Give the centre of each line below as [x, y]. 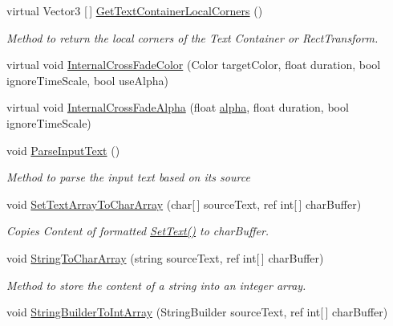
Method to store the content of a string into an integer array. [156, 285]
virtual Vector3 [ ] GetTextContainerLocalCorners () [135, 10]
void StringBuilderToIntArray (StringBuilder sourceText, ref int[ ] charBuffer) [197, 312]
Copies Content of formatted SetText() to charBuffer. [138, 231]
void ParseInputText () [63, 150]
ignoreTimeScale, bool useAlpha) [87, 80]
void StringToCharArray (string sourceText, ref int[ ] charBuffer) [165, 257]
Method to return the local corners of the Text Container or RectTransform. [192, 37]
